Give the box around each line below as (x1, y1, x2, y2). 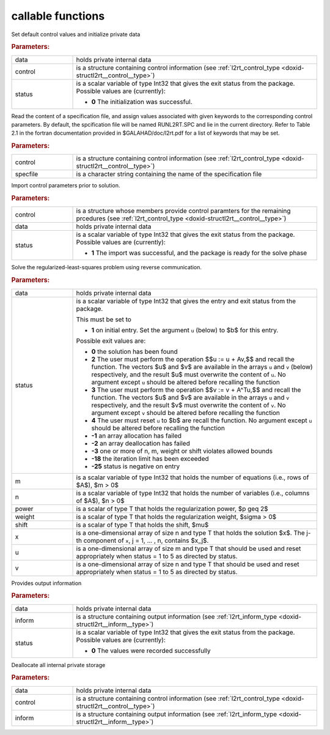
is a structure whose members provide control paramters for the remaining (76, 207, 291, 215)
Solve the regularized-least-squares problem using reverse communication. (11, 264, 202, 271)
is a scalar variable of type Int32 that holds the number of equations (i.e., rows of (76, 473, 309, 482)
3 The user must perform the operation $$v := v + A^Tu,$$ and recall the (91, 386, 301, 394)
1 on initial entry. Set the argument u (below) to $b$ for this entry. (91, 326, 279, 334)
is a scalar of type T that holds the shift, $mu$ (76, 520, 209, 529)
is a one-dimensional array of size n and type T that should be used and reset (76, 560, 299, 569)
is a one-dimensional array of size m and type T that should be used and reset (76, 544, 301, 553)
